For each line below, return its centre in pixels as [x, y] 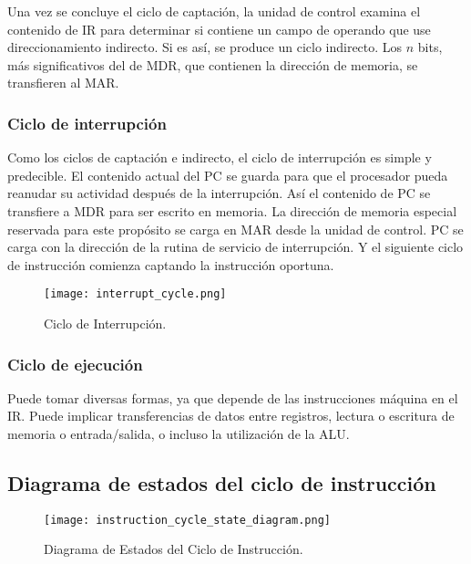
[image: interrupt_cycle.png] [135, 294]
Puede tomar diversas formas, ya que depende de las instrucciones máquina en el [233, 397]
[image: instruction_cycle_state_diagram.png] [187, 520]
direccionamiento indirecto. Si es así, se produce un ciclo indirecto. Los [205, 47]
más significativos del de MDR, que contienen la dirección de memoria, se [213, 64]
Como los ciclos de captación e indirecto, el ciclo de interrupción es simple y [220, 157]
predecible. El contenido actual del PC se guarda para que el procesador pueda [228, 175]
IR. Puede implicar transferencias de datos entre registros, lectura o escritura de [231, 416]
